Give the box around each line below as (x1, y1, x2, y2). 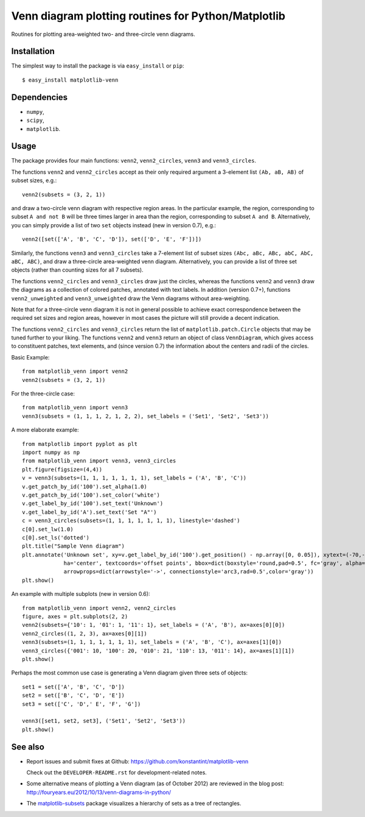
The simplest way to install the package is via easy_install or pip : (11, 62, 185, 69)
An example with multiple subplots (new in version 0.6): (11, 590, 150, 598)
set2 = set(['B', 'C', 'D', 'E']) (22, 692, 125, 699)
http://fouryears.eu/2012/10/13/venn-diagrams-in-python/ (26, 788, 172, 796)
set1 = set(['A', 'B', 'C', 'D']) (22, 683, 125, 690)
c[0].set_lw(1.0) (22, 526, 74, 532)
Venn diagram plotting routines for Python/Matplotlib (11, 9, 286, 23)
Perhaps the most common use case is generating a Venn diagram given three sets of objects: (11, 669, 248, 676)
